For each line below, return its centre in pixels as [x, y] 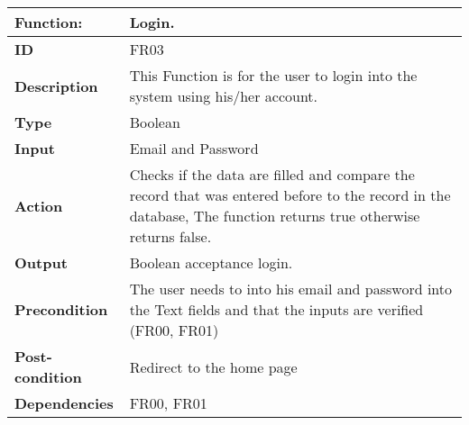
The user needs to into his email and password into [291, 289]
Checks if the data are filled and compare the [272, 174]
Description [56, 86]
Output [41, 262]
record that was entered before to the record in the [290, 195]
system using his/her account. [224, 96]
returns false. [170, 236]
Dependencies [64, 403]
